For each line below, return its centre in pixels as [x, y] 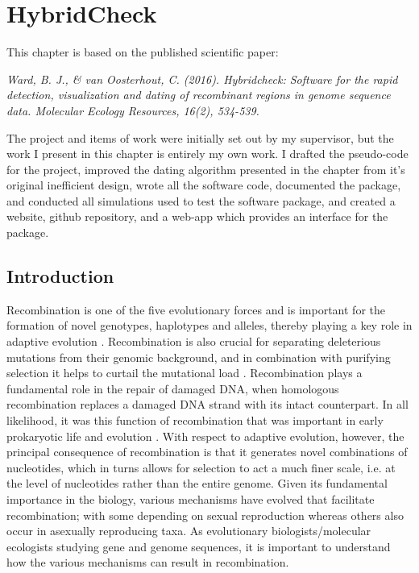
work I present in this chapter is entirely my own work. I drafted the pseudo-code [207, 154]
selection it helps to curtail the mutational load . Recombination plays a [185, 373]
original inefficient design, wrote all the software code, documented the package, [204, 185]
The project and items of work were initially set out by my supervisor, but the [200, 137]
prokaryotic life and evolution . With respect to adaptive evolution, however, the [205, 436]
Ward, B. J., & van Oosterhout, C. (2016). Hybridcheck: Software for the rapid [202, 79]
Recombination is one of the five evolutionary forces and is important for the [196, 309]
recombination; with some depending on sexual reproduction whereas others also [205, 515]
